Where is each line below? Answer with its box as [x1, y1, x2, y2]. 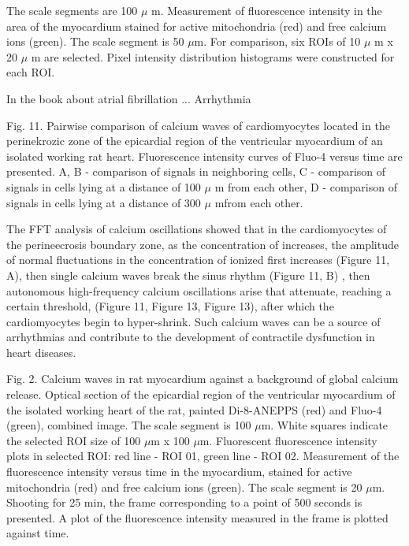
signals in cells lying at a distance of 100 [6, 178, 201, 195]
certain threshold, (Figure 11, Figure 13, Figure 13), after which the [6, 298, 334, 314]
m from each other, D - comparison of [214, 178, 397, 195]
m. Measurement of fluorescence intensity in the [151, 2, 382, 18]
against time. [6, 525, 69, 541]
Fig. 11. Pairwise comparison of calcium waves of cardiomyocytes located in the [6, 117, 390, 133]
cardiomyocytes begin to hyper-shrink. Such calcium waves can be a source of [6, 313, 381, 329]
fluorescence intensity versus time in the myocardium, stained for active [6, 463, 352, 480]
